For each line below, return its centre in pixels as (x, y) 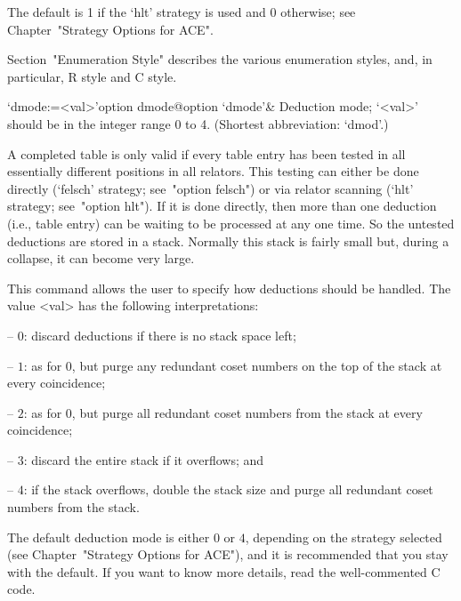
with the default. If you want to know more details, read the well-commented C (224, 571)
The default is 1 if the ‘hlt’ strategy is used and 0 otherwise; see (182, 12)
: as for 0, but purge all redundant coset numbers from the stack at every (223, 412)
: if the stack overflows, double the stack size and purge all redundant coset (228, 489)
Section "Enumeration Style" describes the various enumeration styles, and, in (220, 59)
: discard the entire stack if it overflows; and (144, 459)
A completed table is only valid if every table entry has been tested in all (206, 153)
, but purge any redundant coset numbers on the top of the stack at (257, 365)
